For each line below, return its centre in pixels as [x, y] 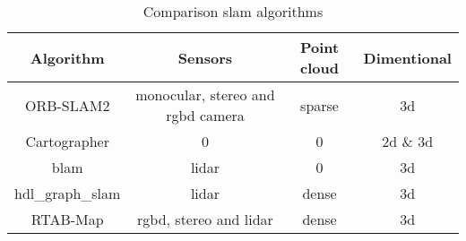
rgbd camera [205, 115]
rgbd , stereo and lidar [205, 219]
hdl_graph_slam [68, 193]
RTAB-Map [67, 219]
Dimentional [407, 57]
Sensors [205, 57]
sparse [319, 105]
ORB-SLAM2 [67, 105]
